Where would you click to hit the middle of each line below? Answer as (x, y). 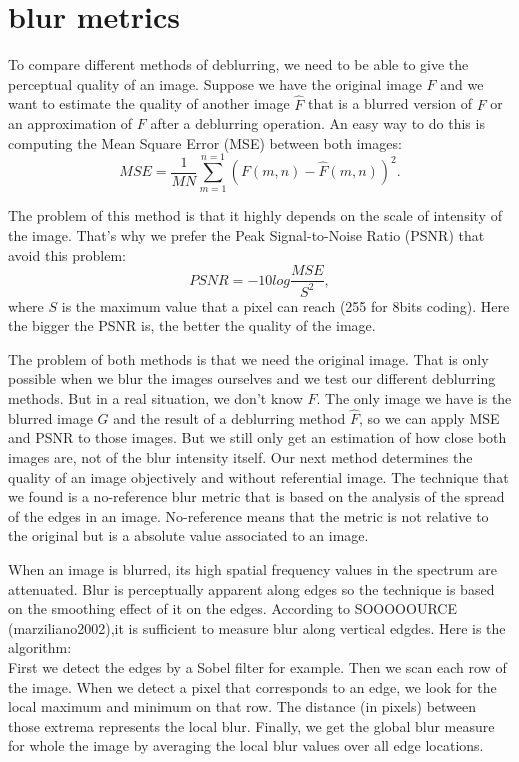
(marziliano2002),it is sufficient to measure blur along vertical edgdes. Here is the (257, 627)
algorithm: (40, 647)
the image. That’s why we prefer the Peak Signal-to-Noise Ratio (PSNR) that (246, 235)
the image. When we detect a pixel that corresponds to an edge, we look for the (252, 686)
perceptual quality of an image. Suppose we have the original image (215, 83)
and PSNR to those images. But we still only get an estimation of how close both (257, 437)
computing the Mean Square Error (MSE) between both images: (205, 142)
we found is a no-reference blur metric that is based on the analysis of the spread (256, 496)
